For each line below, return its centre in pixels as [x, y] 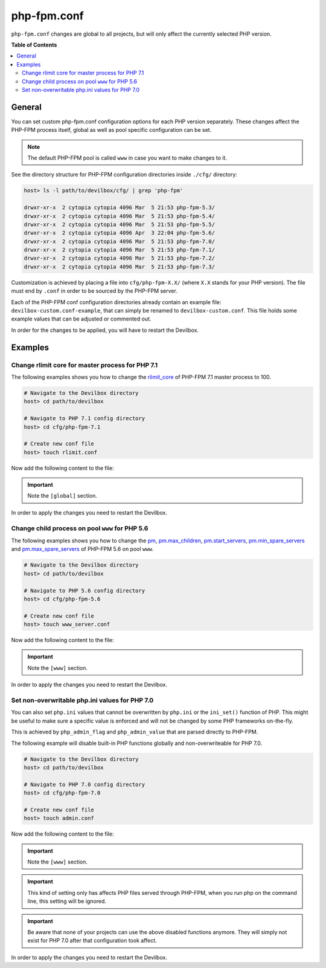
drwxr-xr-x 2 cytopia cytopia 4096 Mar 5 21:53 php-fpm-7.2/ [120, 258]
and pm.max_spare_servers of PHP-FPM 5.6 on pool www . [82, 549]
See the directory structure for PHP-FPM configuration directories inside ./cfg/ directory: [124, 175]
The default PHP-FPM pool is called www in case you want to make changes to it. [127, 158]
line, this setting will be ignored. [67, 901]
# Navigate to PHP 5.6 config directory [84, 590]
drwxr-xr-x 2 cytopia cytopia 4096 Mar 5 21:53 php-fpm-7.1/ [120, 250]
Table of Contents [34, 45]
